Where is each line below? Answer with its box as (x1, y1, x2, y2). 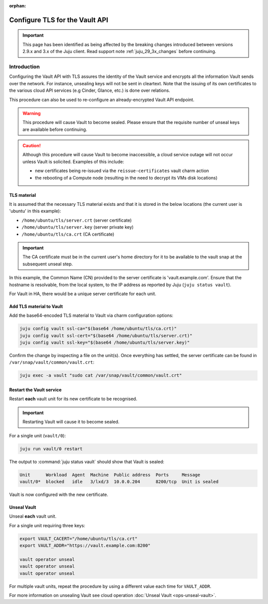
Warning (22, 110, 41, 116)
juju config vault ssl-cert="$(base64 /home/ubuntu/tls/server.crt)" (19, 333, 193, 338)
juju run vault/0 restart (19, 446, 83, 451)
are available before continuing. (22, 126, 87, 132)
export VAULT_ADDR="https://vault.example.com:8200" (19, 543, 151, 548)
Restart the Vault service (9, 387, 62, 393)
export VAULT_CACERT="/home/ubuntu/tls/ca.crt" (19, 536, 137, 542)
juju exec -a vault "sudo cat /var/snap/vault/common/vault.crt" (19, 372, 182, 378)
